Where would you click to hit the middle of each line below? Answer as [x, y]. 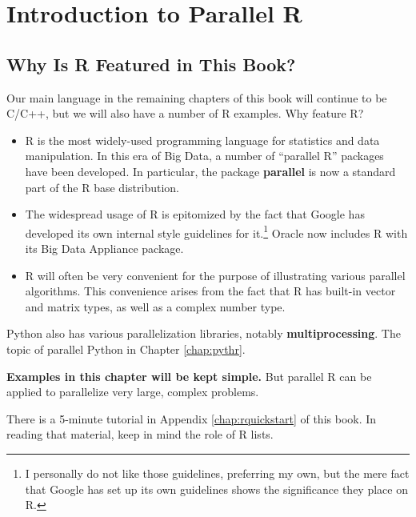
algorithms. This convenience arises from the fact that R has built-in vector [210, 291]
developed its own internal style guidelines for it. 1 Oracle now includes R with [216, 231]
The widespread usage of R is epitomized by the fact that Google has [195, 214]
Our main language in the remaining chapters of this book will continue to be [197, 97]
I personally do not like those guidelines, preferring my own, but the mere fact [217, 473]
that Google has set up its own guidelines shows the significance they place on [216, 489]
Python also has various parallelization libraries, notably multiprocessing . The [204, 333]
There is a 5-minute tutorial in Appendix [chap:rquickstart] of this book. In [192, 418]
